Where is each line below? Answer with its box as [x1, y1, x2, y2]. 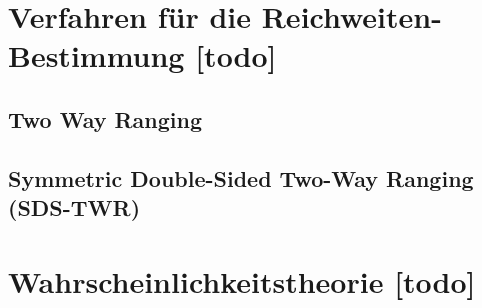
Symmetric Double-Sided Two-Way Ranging [8, 162, 474, 193]
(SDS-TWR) [8, 192, 141, 223]
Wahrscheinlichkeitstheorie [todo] [8, 260, 476, 301]
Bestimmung [8, 35, 185, 76]
